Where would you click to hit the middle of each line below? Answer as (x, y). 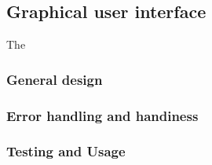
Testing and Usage (66, 151)
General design (55, 79)
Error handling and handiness (102, 115)
